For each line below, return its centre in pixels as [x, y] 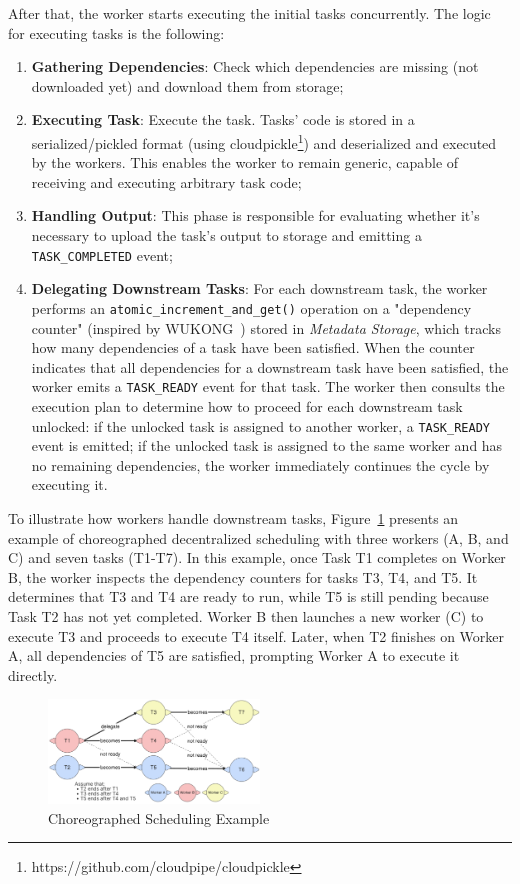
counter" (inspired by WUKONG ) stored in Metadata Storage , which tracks [266, 327]
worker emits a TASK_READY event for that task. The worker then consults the [268, 386]
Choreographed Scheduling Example [159, 817]
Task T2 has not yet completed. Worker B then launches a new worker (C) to [246, 615]
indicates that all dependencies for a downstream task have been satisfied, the [270, 366]
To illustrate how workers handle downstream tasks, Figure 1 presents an [233, 517]
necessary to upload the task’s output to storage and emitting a [226, 235]
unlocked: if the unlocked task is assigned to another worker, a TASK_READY [260, 425]
